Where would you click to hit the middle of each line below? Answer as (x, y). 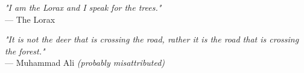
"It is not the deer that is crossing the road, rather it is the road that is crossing (152, 39)
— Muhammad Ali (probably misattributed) (85, 63)
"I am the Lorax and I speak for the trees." (83, 7)
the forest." (25, 51)
